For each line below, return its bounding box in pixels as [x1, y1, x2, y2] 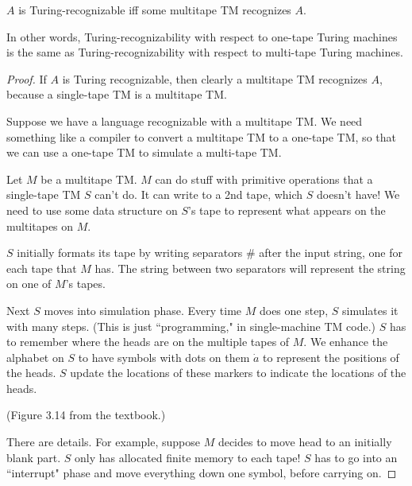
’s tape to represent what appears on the [187, 201, 386, 218]
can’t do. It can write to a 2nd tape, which [94, 186, 303, 203]
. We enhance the [303, 333, 388, 350]
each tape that [6, 259, 77, 276]
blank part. [6, 449, 61, 465]
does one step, [259, 301, 329, 318]
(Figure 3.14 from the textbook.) [6, 406, 166, 423]
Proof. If [6, 70, 47, 87]
